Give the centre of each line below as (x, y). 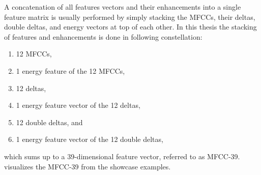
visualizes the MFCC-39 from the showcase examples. (88, 166)
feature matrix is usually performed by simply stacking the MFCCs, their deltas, (130, 17)
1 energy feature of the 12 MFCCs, (70, 70)
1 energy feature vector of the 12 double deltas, (90, 139)
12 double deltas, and (49, 122)
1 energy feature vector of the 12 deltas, (78, 105)
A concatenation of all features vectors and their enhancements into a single (123, 7)
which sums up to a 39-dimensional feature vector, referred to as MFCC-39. (122, 156)
